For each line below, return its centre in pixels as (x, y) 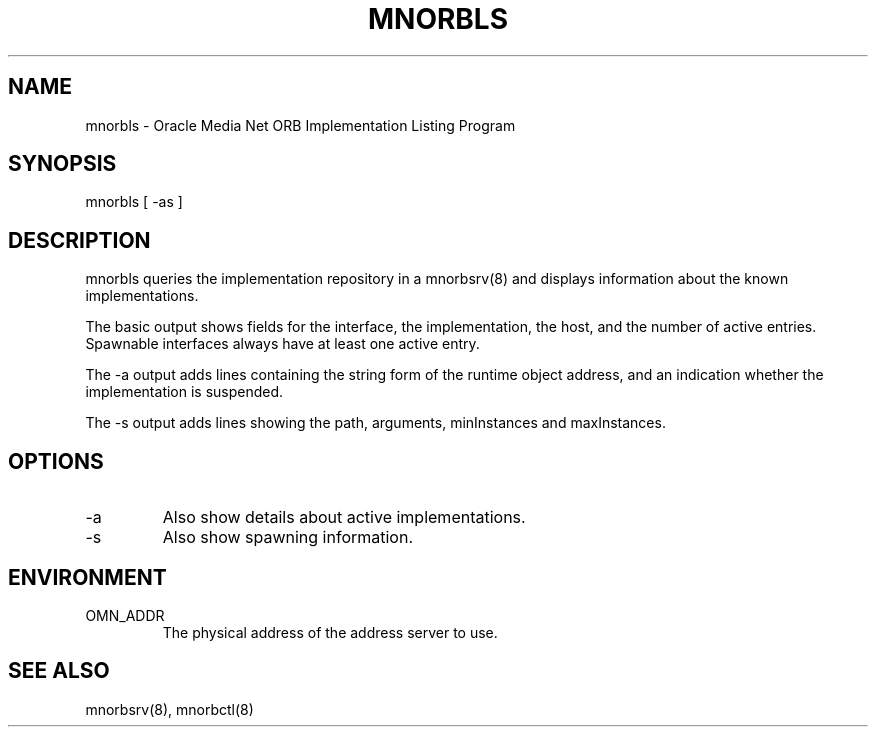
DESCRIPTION (79, 240)
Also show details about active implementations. (344, 517)
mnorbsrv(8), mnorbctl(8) (169, 709)
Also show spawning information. (288, 537)
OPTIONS (56, 461)
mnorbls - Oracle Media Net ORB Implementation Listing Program (300, 125)
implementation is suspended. (184, 392)
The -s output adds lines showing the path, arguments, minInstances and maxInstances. (375, 423)
